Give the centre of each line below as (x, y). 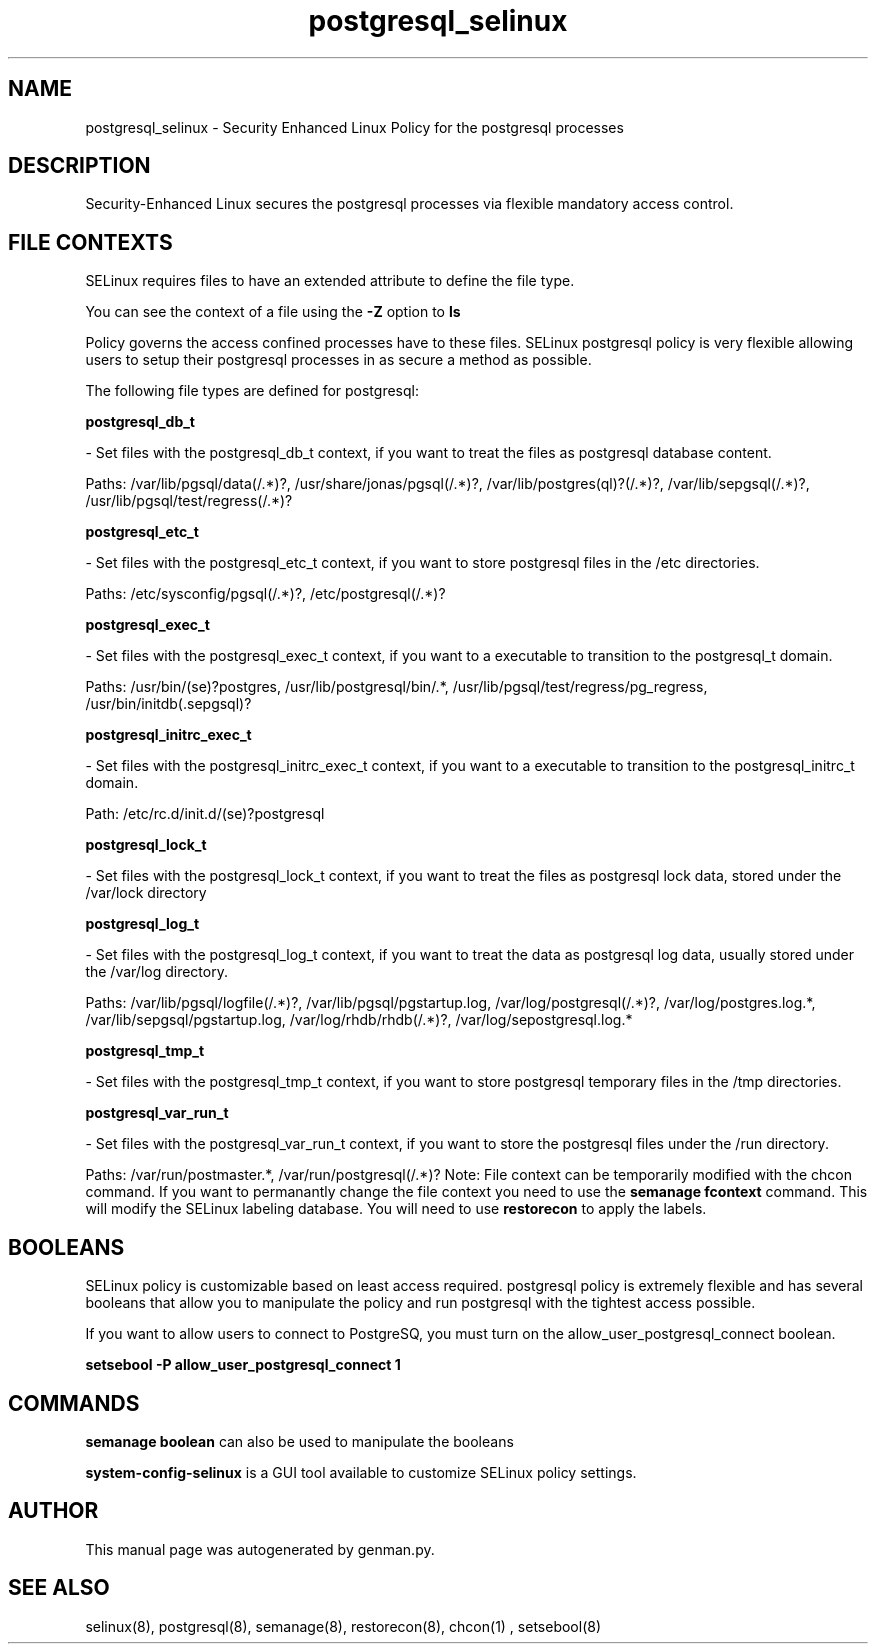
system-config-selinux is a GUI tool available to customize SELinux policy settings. (361, 1472)
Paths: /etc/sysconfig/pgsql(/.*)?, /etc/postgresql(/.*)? (265, 594)
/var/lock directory (146, 893)
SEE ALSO (59, 1588)
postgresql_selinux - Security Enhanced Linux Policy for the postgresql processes (354, 127)
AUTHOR (53, 1511)
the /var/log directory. (156, 972)
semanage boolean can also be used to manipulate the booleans (299, 1441)
